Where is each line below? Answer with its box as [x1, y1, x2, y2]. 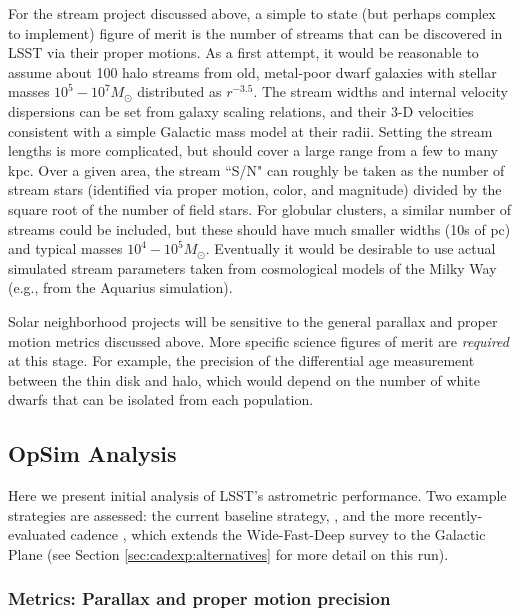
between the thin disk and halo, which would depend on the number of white [8, 369, 480, 390]
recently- [429, 504, 483, 525]
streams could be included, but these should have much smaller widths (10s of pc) [8, 218, 511, 239]
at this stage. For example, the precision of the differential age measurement [8, 350, 475, 371]
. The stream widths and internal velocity [253, 81, 508, 102]
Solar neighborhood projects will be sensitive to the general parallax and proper [8, 310, 498, 331]
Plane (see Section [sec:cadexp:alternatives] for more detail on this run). [8, 543, 449, 564]
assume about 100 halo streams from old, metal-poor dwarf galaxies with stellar [8, 61, 497, 82]
